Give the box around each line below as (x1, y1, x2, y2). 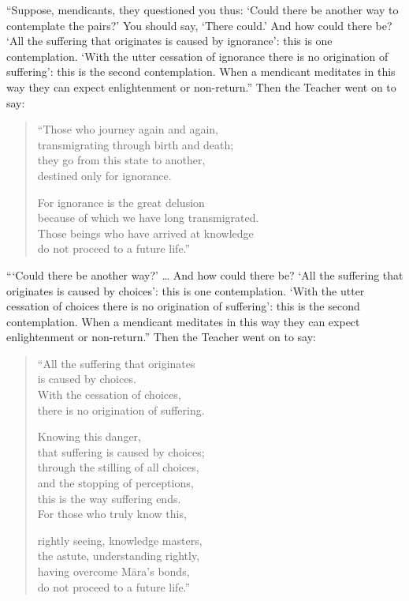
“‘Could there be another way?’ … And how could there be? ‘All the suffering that (6, 266, 403, 283)
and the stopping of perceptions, (37, 475, 194, 491)
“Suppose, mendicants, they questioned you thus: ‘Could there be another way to (6, 2, 399, 17)
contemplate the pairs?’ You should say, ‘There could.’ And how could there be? (6, 17, 392, 33)
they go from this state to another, (37, 152, 206, 168)
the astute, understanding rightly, (37, 547, 200, 564)
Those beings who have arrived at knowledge (37, 224, 254, 241)
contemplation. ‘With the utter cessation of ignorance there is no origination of (6, 47, 389, 64)
